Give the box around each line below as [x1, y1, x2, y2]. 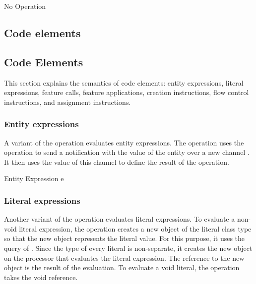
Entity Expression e [4, 173, 64, 184]
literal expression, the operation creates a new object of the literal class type [19, 223, 252, 234]
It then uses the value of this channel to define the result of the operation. [4, 156, 229, 167]
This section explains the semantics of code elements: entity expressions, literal [4, 77, 244, 88]
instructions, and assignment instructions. [4, 96, 131, 107]
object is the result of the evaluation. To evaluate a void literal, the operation [4, 262, 240, 273]
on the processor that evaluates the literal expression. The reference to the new [4, 252, 245, 263]
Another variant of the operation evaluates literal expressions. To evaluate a [4, 214, 235, 224]
